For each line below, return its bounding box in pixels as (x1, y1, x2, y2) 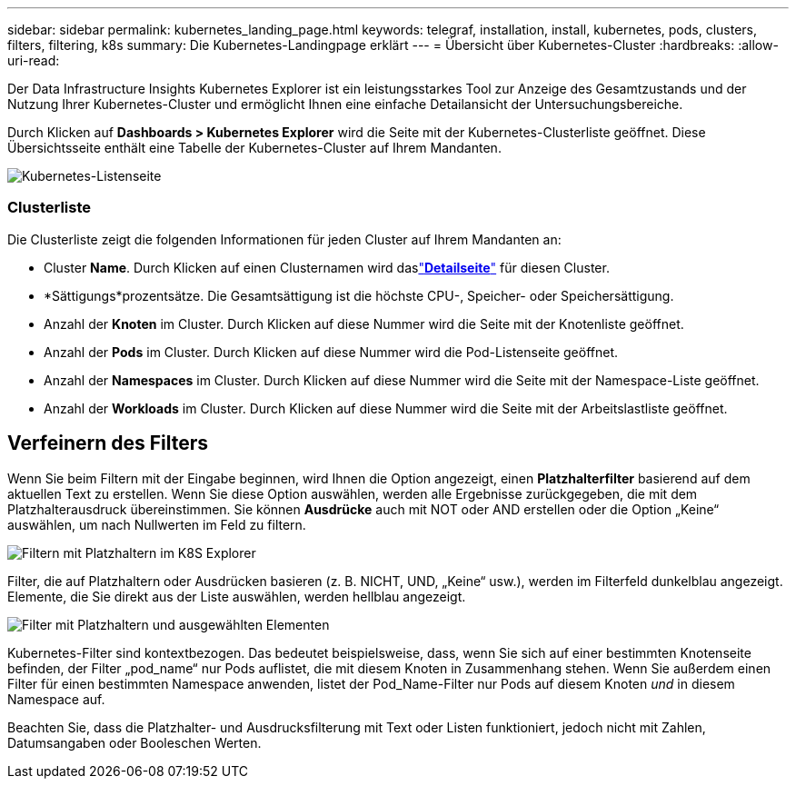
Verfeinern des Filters (7, 432, 209, 455)
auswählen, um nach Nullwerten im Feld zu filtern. (7, 516, 306, 532)
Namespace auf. (7, 691, 105, 707)
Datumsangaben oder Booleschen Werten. (7, 734, 262, 751)
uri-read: (7, 53, 60, 68)
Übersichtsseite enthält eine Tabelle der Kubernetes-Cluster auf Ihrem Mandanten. (7, 140, 502, 155)
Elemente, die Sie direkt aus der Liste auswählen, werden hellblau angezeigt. (7, 588, 466, 604)
